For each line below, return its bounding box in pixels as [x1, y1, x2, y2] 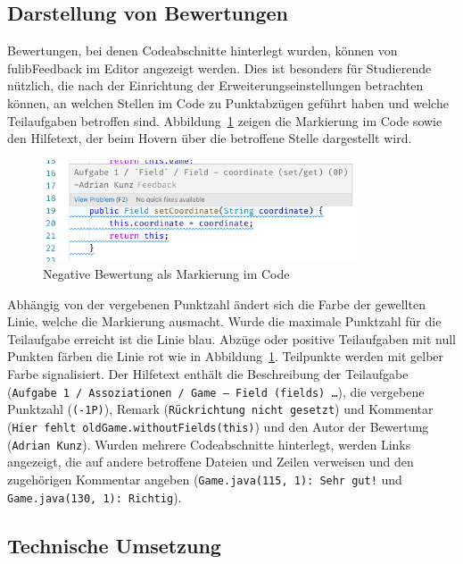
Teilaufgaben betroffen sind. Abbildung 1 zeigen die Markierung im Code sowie [7, 111, 442, 130]
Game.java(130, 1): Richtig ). [7, 487, 182, 506]
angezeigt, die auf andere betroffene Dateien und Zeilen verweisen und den [7, 452, 414, 471]
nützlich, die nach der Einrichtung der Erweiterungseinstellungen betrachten [7, 76, 424, 95]
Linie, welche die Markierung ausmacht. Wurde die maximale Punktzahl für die [7, 312, 442, 331]
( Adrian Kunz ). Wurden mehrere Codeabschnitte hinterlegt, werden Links [7, 434, 411, 453]
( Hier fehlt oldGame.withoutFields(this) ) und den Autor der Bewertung [7, 417, 429, 435]
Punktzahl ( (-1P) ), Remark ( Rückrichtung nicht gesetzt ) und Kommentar [7, 400, 434, 418]
